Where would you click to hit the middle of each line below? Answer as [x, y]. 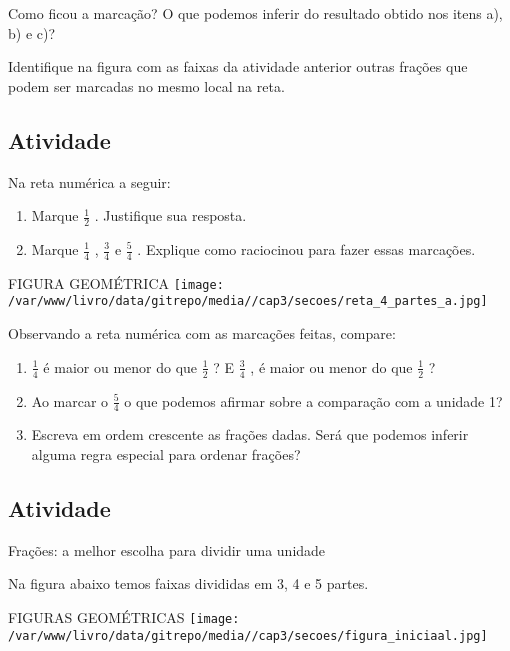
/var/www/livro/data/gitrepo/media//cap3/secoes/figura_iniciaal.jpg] [248, 635]
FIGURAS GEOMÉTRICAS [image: [124, 616]
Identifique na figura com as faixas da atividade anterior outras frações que [238, 66]
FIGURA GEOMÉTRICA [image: [116, 282]
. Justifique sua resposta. [170, 215]
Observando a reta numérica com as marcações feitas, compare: [202, 333]
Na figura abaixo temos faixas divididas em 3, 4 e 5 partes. [188, 583]
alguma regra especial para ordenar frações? [166, 453]
